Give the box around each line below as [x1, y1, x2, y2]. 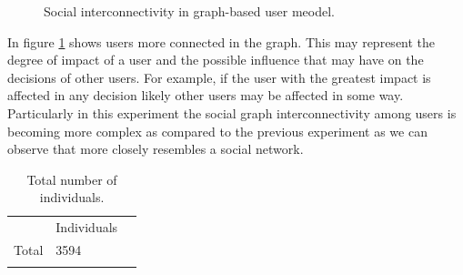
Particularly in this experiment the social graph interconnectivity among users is [7, 103, 457, 122]
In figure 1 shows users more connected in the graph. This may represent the [7, 32, 436, 51]
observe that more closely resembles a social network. [7, 139, 304, 158]
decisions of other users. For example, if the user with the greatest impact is [7, 67, 431, 87]
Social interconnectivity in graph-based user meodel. [44, 2, 335, 20]
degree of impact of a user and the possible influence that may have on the [7, 50, 424, 69]
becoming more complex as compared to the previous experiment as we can [7, 121, 428, 140]
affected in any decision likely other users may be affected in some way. [7, 86, 404, 105]
